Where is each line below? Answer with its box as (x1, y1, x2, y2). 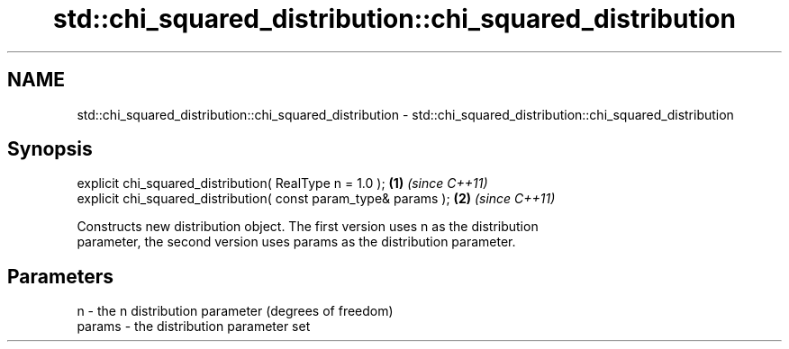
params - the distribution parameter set (77, 318, 311, 335)
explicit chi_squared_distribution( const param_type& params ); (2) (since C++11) (77, 191, 556, 207)
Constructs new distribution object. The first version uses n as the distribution (77, 219, 539, 235)
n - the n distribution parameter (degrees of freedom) (77, 303, 394, 319)
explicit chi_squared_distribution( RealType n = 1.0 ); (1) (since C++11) (77, 175, 488, 192)
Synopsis (7, 138, 93, 161)
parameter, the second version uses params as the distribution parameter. (77, 234, 516, 250)
